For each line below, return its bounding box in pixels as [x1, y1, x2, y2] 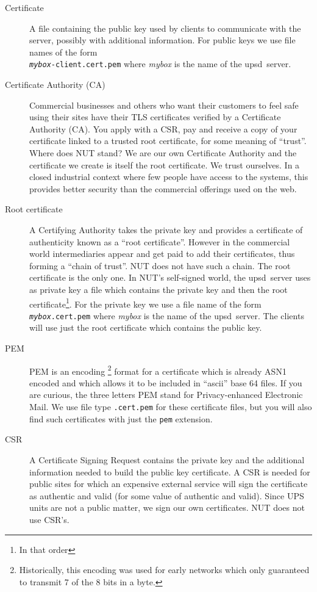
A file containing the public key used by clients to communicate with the [29, 21, 301, 34]
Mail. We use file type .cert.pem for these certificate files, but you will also [29, 400, 312, 413]
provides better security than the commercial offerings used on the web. [29, 182, 297, 195]
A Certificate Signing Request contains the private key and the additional [29, 453, 305, 466]
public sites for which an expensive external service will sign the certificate [29, 477, 308, 490]
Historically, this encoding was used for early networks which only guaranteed [19, 563, 310, 576]
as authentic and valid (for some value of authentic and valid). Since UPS [29, 489, 304, 502]
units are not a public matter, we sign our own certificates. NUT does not [29, 501, 305, 514]
